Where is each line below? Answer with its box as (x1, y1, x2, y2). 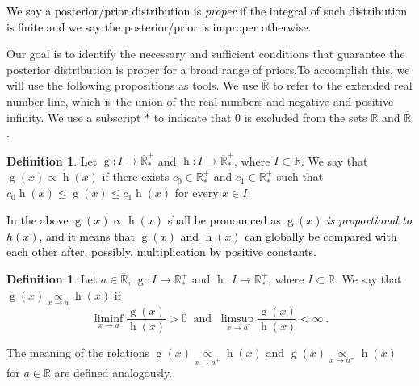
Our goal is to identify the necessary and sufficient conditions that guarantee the (6, 45, 405, 62)
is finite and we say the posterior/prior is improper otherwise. (6, 18, 312, 35)
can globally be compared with (245, 227, 397, 244)
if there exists (102, 168, 170, 185)
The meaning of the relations (6, 343, 150, 360)
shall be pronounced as (167, 212, 281, 229)
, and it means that (39, 227, 135, 244)
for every (174, 184, 219, 201)
